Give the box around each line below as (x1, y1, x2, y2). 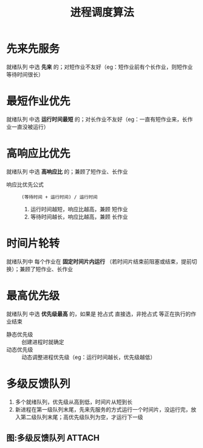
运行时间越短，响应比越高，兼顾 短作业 (30, 205, 128, 212)
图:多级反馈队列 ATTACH (6, 433, 100, 443)
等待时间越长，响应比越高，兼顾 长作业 (30, 213, 128, 220)
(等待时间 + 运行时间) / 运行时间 (21, 194, 98, 200)
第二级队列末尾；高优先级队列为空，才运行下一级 (20, 413, 143, 421)
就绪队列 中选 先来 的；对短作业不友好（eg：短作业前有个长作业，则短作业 (6, 63, 193, 70)
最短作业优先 (6, 95, 71, 108)
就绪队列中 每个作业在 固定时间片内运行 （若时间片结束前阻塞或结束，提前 (6, 257, 192, 265)
